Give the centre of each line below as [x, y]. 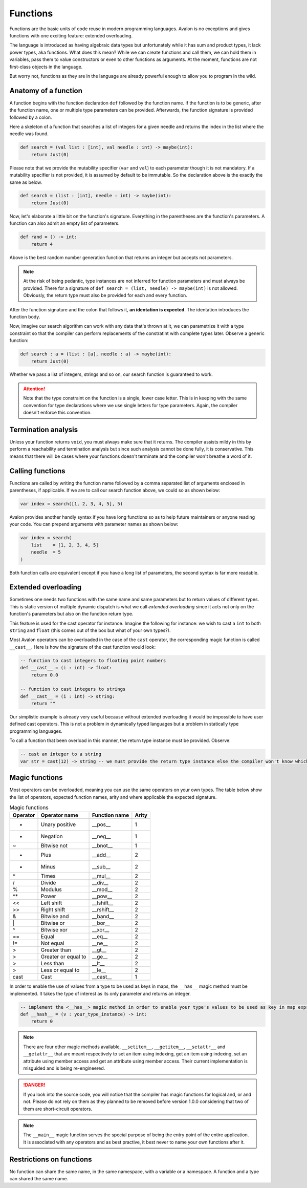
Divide [48, 883]
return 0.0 [45, 675]
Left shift [51, 903]
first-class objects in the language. [46, 67]
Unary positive [58, 824]
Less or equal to [60, 970]
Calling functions [38, 471]
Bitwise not [54, 846]
